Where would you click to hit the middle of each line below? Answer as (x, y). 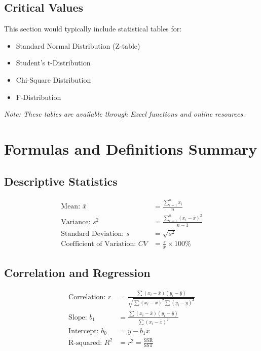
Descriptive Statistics (61, 181)
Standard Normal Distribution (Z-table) (78, 45)
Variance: (76, 222)
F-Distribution (39, 97)
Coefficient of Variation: (99, 244)
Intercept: (84, 331)
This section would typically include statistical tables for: (93, 29)
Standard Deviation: (92, 234)
